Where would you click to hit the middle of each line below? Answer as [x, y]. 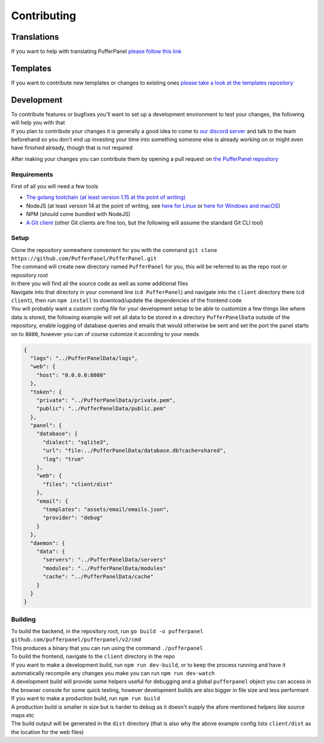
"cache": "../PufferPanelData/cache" [98, 577]
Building [23, 619]
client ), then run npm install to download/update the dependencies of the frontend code [127, 301]
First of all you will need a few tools [55, 186]
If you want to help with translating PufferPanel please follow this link [96, 52]
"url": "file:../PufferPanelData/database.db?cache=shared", [135, 451]
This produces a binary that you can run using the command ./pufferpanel [107, 648]
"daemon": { [48, 543]
